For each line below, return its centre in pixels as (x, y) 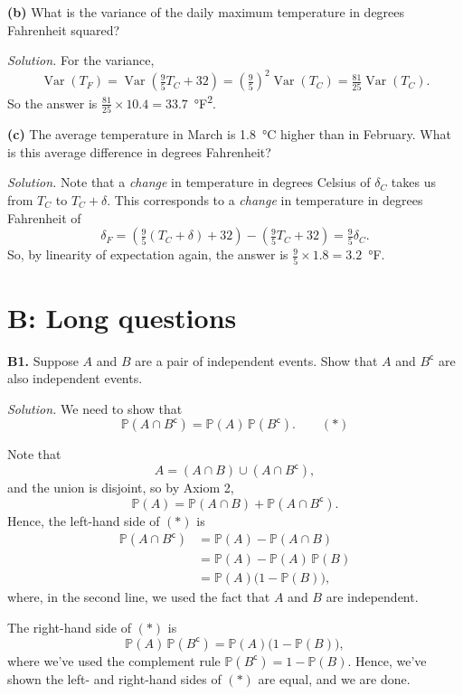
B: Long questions (122, 317)
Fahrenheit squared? (64, 29)
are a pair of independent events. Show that (256, 360)
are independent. (372, 597)
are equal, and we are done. (334, 678)
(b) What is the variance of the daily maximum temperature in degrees (206, 12)
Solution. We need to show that (95, 408)
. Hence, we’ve (387, 660)
